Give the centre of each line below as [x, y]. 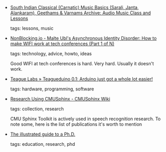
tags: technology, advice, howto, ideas [51, 54]
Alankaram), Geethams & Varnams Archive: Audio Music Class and [80, 13]
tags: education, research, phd [43, 144]
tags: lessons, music [32, 28]
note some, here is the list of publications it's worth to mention [76, 124]
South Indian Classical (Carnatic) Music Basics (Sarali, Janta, [75, 7]
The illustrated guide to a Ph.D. [43, 134]
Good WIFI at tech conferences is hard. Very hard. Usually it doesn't [82, 63]
